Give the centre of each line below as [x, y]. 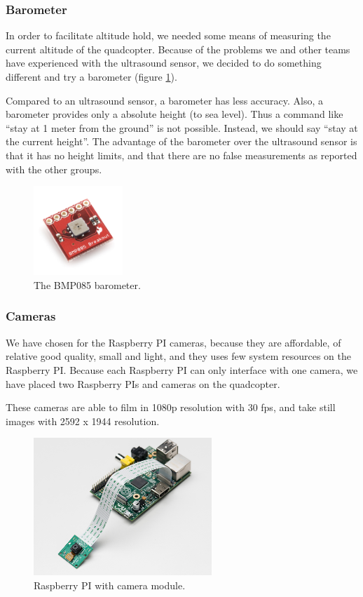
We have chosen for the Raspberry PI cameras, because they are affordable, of [173, 342]
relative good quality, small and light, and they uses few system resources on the [178, 356]
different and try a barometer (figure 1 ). [91, 76]
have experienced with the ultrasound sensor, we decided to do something [164, 63]
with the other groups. [54, 169]
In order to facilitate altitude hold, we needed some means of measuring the [168, 35]
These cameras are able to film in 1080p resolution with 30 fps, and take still [171, 407]
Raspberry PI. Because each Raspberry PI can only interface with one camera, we [182, 369]
